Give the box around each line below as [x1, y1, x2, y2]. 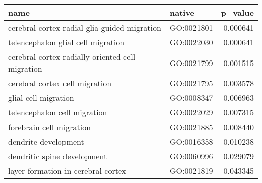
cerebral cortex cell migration [8, 77, 112, 89]
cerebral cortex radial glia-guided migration [8, 22, 161, 33]
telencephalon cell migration [8, 106, 107, 118]
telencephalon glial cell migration [8, 36, 125, 48]
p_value [221, 7, 254, 18]
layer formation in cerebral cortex [8, 165, 126, 176]
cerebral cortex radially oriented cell [8, 51, 136, 63]
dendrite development [8, 136, 84, 147]
